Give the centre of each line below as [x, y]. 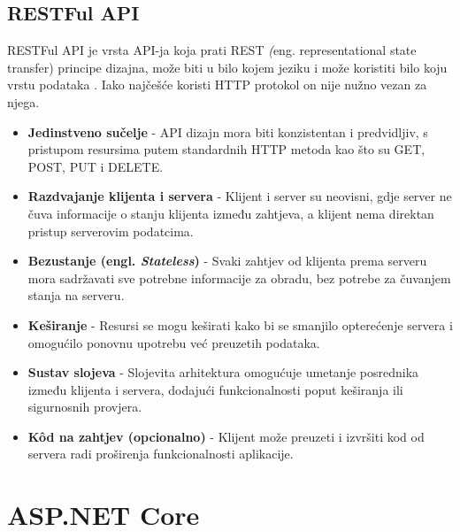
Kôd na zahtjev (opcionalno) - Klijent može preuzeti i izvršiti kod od [226, 436]
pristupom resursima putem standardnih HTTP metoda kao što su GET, [226, 149]
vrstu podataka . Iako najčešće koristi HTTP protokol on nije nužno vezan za [217, 85]
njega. [23, 101]
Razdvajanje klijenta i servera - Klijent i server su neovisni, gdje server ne [240, 196]
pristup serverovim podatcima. [111, 231]
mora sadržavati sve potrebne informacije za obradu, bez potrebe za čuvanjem [239, 278]
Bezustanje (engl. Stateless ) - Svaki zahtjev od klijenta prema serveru [227, 261]
